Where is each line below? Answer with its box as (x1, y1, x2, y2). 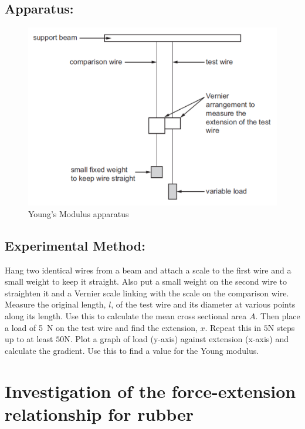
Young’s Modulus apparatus (28, 207, 129, 219)
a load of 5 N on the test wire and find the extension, (5, 321, 198, 333)
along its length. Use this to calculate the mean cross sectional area (5, 310, 247, 322)
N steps (267, 321, 295, 333)
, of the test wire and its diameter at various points (111, 298, 296, 310)
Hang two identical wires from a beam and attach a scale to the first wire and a (5, 264, 292, 276)
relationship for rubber (5, 401, 194, 425)
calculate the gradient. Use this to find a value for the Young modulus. (5, 344, 259, 356)
